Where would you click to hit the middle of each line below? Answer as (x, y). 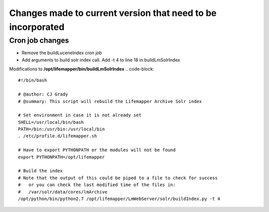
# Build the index (41, 171)
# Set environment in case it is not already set (80, 115)
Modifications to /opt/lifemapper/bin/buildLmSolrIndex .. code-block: (82, 69)
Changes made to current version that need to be (113, 13)
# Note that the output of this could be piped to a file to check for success (118, 178)
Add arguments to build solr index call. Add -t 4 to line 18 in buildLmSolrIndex (101, 60)
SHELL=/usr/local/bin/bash (51, 122)
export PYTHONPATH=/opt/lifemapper (62, 157)
